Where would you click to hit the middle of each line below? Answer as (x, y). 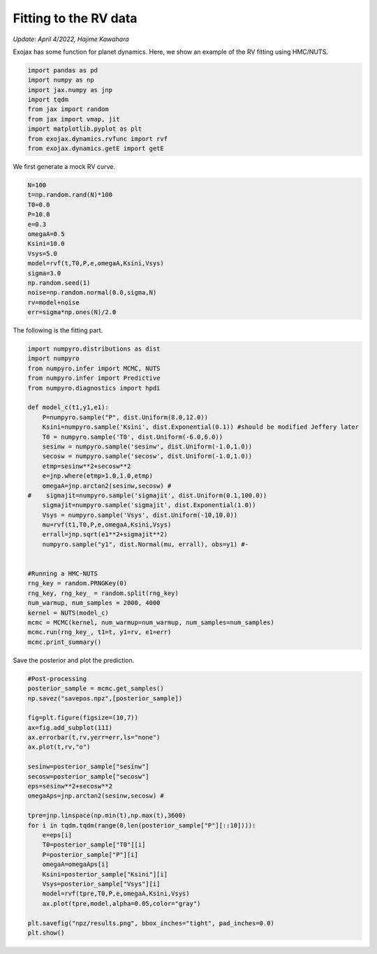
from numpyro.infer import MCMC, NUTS (94, 368)
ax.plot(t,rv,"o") (59, 747)
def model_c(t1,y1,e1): (68, 408)
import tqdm (48, 100)
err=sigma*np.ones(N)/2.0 (72, 312)
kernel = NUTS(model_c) (68, 612)
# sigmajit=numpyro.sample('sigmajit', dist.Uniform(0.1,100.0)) (147, 495)
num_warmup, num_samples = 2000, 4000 (94, 603)
